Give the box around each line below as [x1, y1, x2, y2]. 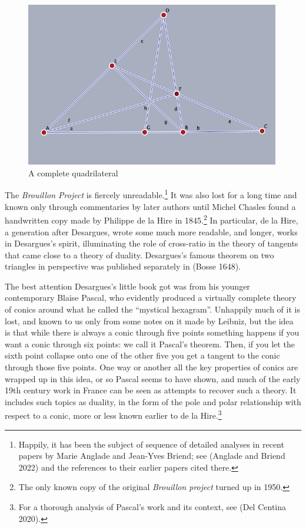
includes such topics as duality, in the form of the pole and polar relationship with [5, 395, 301, 408]
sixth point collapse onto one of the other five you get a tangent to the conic [5, 349, 280, 362]
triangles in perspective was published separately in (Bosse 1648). [5, 260, 241, 272]
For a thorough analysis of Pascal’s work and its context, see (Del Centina [18, 501, 286, 513]
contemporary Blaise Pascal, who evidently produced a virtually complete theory [5, 291, 297, 304]
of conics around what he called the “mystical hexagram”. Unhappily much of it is [5, 303, 300, 316]
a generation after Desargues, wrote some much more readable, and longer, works [5, 225, 298, 238]
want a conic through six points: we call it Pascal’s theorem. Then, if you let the [5, 337, 295, 350]
